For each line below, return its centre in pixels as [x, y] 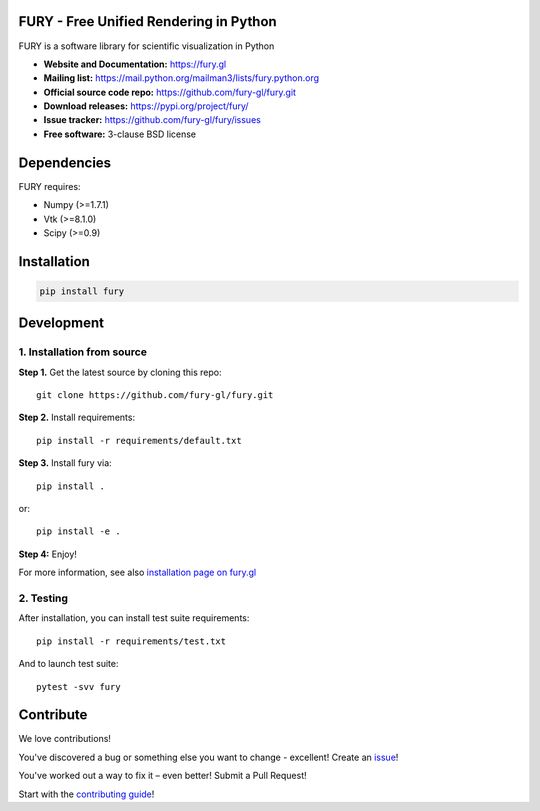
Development [61, 323]
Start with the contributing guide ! [86, 794]
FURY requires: [49, 186]
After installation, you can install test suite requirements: [134, 618]
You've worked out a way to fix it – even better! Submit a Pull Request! [162, 776]
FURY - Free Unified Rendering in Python [147, 21]
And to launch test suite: [68, 664]
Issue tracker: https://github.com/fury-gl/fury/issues [152, 120]
